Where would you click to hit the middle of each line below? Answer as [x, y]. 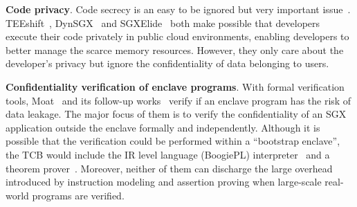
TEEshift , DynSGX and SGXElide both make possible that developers [163, 22]
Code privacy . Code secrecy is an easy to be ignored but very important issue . [178, 9]
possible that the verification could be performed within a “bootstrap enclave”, [173, 141]
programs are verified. [78, 195]
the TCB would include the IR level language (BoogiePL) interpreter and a [168, 154]
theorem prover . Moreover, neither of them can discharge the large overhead [169, 168]
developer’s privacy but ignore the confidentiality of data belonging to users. [167, 63]
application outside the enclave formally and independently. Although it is [163, 127]
